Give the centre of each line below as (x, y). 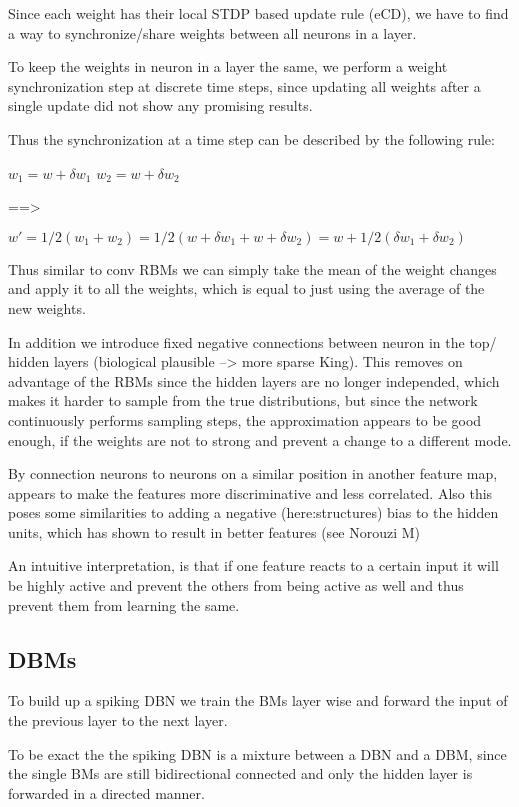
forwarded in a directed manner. (106, 792)
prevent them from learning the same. (124, 604)
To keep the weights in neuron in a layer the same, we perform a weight (228, 66)
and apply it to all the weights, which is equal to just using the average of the (246, 288)
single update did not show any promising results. (160, 105)
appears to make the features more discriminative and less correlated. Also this (250, 492)
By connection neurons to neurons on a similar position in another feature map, (253, 473)
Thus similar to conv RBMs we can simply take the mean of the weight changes (252, 268)
